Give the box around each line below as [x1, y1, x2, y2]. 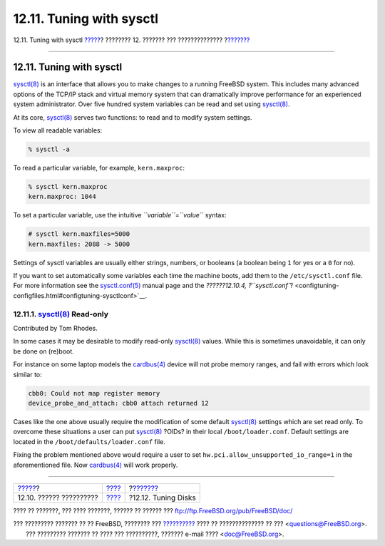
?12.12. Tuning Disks [128, 493, 196, 503]
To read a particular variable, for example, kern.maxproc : [13, 163, 185, 172]
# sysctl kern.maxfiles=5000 [28, 230, 130, 238]
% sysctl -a [28, 145, 71, 153]
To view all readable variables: [13, 126, 103, 135]
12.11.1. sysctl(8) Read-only [13, 309, 109, 319]
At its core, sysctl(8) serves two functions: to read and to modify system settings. [13, 113, 252, 121]
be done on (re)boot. [13, 346, 74, 356]
